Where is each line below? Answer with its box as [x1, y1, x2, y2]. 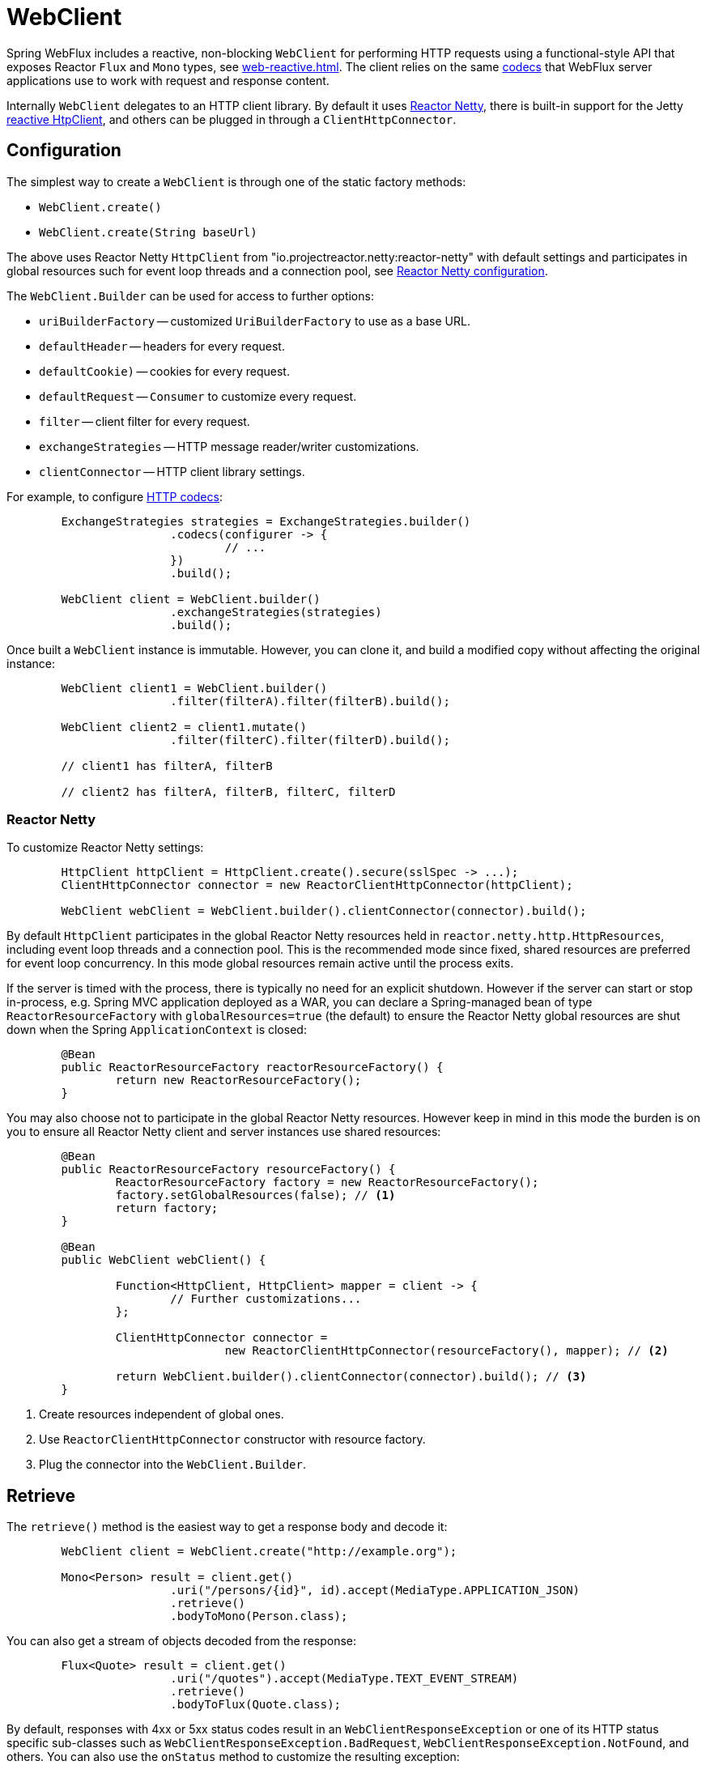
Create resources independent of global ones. [39, 1407, 284, 1422]
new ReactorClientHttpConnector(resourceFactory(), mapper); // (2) [224, 1344, 669, 1358]
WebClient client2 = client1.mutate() [61, 720, 307, 734]
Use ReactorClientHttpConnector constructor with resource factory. [39, 1432, 426, 1447]
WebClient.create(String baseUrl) [39, 225, 257, 239]
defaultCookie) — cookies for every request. [39, 364, 290, 378]
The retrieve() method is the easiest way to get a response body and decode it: [6, 1520, 448, 1534]
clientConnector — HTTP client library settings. [39, 464, 305, 478]
